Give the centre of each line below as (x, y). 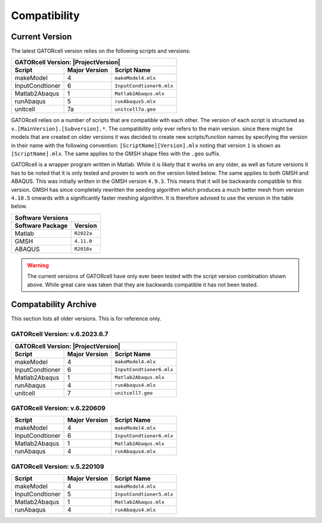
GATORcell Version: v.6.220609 (58, 408)
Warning (38, 265)
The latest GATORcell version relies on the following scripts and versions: (101, 51)
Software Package (41, 225)
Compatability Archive (54, 305)
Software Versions (41, 217)
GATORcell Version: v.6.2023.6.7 (60, 334)
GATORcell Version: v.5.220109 (58, 466)
